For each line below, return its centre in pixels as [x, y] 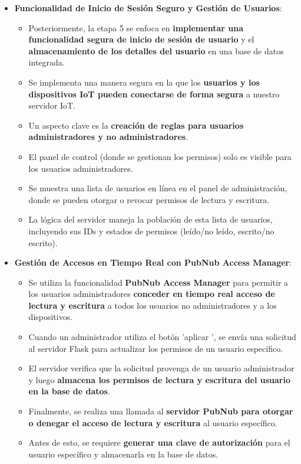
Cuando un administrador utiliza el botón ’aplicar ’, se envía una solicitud [162, 337]
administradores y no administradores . [108, 137]
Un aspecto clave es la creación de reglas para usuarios [136, 125]
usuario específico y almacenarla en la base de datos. [123, 454]
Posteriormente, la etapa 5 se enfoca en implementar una [136, 27]
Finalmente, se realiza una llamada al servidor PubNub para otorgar [161, 411]
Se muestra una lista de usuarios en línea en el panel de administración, [158, 188]
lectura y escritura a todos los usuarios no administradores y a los [153, 305]
